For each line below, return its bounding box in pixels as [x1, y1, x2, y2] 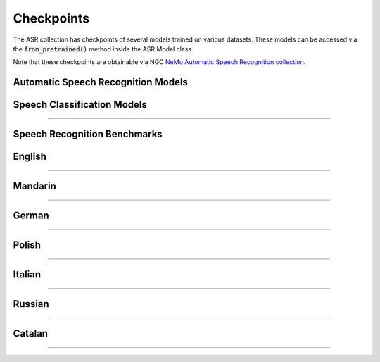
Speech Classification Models [13, 99, 147, 111]
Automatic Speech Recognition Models [13, 76, 188, 88]
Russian [13, 298, 49, 310]
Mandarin [13, 180, 56, 192]
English [13, 151, 47, 163]
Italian [13, 268, 42, 281]
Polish [13, 239, 42, 251]
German [13, 210, 49, 222]
